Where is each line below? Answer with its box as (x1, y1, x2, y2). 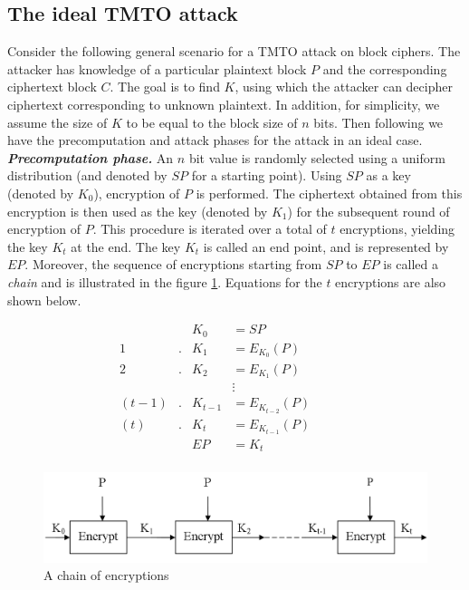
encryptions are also (335, 272, 446, 291)
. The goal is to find (110, 77, 220, 96)
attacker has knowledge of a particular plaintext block (7, 59, 307, 78)
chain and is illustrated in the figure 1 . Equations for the (7, 272, 322, 291)
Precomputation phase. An (7, 148, 174, 167)
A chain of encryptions (43, 566, 169, 585)
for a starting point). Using (191, 166, 342, 185)
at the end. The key (71, 237, 181, 256)
